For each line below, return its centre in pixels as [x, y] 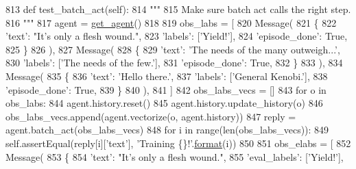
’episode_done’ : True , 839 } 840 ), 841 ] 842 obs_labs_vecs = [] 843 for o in [166, 89]
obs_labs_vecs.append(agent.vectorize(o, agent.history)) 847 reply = [151, 116]
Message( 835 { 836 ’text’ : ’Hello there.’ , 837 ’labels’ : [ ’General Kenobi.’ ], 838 [167, 76]
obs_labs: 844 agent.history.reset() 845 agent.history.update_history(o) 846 [164, 103]
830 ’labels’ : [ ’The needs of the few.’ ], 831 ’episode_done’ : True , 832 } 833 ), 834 [174, 63]
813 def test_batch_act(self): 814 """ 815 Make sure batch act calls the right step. [178, 9]
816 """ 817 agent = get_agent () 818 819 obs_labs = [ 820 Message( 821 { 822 [171, 22]
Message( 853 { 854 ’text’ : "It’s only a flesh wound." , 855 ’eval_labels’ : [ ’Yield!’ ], [175, 156]
